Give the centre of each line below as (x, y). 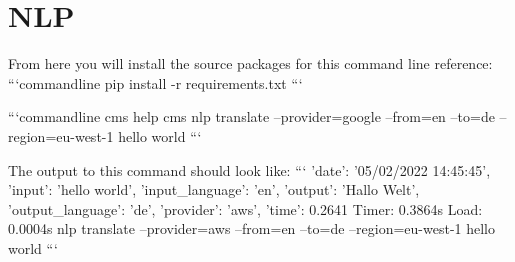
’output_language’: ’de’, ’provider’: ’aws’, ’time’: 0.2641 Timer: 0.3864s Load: (245, 208)
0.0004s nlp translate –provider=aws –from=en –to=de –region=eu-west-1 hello (252, 228)
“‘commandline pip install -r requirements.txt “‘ (155, 82)
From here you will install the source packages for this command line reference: (250, 63)
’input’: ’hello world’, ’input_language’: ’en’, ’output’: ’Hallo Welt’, (214, 189)
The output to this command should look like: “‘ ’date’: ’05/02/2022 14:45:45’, (249, 169)
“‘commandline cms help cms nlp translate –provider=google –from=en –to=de (251, 116)
